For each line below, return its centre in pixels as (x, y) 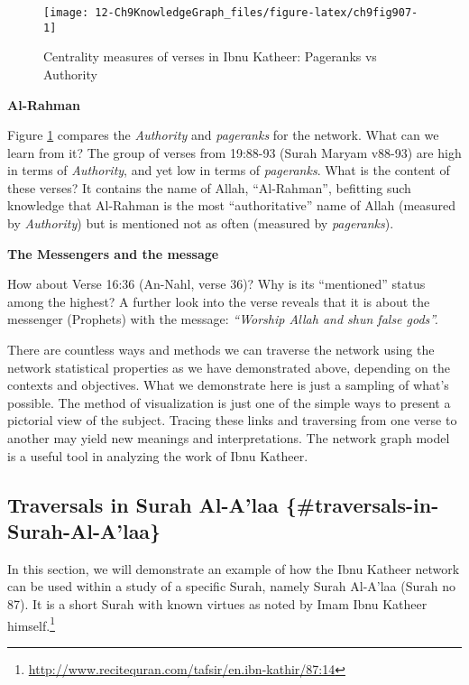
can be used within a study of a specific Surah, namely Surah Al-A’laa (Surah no (232, 586)
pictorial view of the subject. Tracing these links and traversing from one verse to (232, 420)
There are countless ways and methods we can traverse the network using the (221, 350)
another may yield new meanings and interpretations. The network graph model (229, 438)
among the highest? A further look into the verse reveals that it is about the (219, 301)
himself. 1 (31, 624)
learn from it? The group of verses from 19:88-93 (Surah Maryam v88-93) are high (234, 152)
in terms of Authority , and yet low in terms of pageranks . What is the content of (229, 170)
